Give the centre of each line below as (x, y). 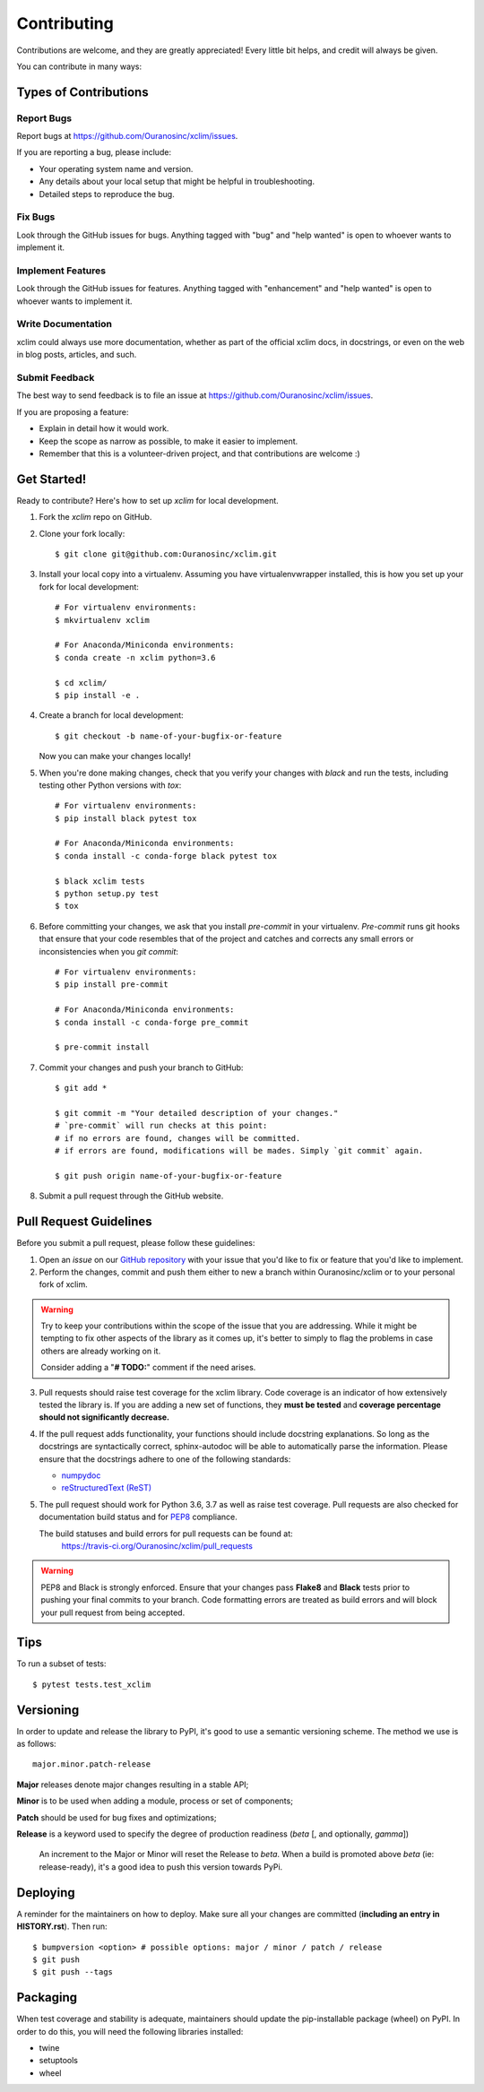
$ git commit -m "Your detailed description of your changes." (197, 1113)
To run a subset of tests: (61, 1664)
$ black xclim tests (100, 881)
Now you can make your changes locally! (115, 756)
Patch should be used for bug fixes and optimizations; (117, 1817)
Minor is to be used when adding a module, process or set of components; (155, 1801)
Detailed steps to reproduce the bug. (107, 194)
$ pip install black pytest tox (126, 818)
